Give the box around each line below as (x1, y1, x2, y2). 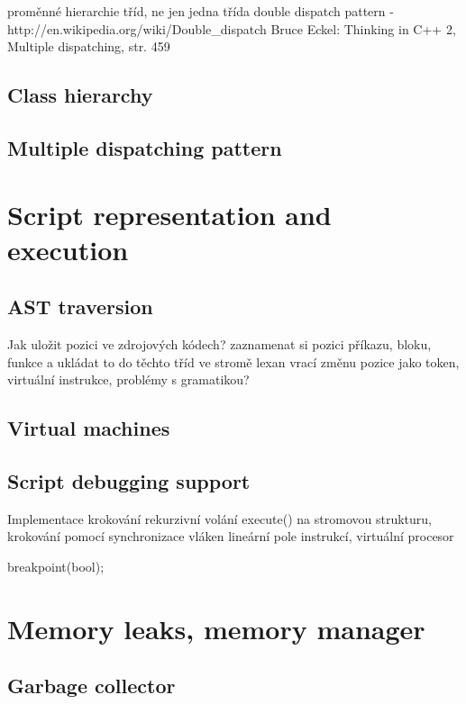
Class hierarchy (7, 81, 153, 109)
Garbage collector (7, 672, 176, 699)
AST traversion (7, 293, 153, 320)
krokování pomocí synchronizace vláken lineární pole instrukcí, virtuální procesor (7, 527, 454, 546)
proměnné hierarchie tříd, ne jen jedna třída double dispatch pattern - (7, 2, 394, 20)
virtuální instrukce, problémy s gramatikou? (7, 370, 250, 389)
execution (7, 230, 129, 267)
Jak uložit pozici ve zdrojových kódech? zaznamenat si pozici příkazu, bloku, (7, 335, 432, 354)
